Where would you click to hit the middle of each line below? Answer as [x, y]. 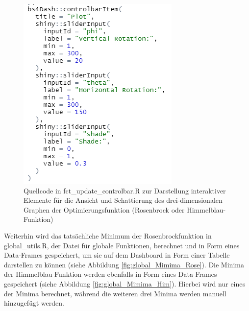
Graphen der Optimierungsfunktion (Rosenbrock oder [104, 209]
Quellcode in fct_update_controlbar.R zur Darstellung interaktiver [125, 190]
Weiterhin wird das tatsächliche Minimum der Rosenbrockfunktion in [108, 235]
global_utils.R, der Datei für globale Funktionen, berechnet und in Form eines [122, 245]
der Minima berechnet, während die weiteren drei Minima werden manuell [115, 293]
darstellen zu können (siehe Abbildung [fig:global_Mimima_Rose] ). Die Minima [124, 264]
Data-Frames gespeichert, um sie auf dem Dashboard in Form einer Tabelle [117, 255]
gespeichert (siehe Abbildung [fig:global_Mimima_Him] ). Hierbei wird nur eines [125, 283]
